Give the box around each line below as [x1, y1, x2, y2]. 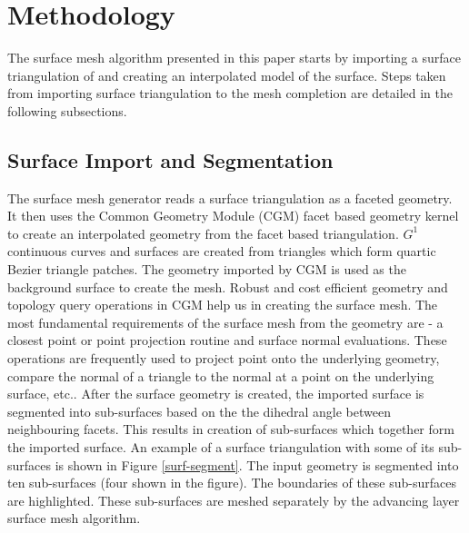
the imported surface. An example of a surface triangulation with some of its [7, 438, 434, 457]
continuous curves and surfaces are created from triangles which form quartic [7, 242, 436, 261]
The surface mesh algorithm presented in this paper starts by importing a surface [7, 48, 461, 67]
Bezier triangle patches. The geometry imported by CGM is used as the [7, 260, 406, 279]
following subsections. [7, 101, 127, 120]
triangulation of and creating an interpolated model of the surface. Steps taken [7, 65, 446, 84]
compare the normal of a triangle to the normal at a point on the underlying [7, 366, 434, 385]
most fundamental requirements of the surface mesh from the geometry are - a [7, 312, 444, 331]
